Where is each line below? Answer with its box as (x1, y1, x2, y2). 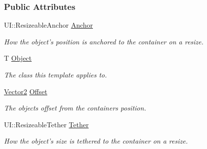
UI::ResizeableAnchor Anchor (4, 20, 93, 30)
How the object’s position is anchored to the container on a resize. (4, 36, 204, 46)
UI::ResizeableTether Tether (4, 119, 89, 129)
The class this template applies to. (4, 70, 107, 79)
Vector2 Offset (4, 86, 47, 96)
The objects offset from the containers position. (4, 103, 146, 113)
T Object (4, 53, 32, 63)
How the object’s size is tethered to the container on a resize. (4, 136, 188, 146)
